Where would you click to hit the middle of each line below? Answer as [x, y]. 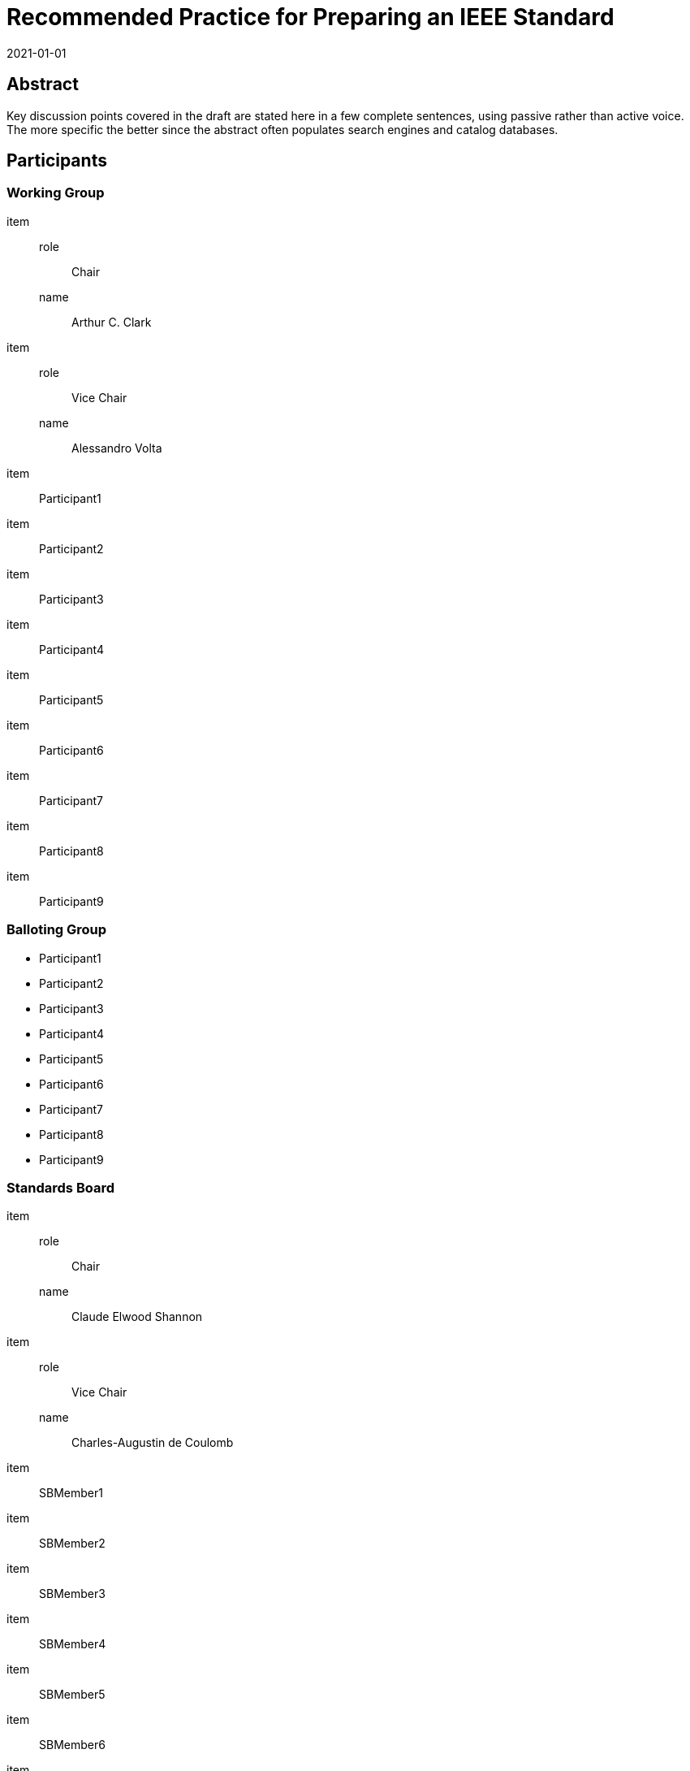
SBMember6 [72, 1745]
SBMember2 [72, 1544]
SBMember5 [72, 1695]
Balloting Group [57, 930]
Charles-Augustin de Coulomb [153, 1443]
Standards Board [60, 1187]
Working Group [56, 193]
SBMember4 [73, 1644]
